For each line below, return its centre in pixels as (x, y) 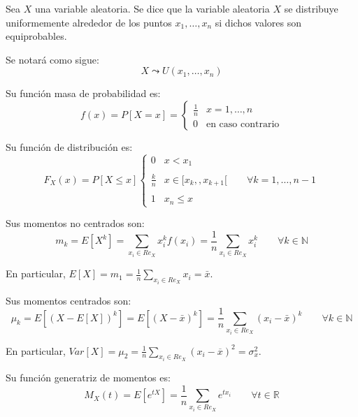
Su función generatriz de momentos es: (88, 378)
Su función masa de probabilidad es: (83, 93)
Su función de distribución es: (69, 146)
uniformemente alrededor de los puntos (89, 22)
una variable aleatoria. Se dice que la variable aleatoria (152, 8)
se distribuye (311, 8)
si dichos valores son (258, 22)
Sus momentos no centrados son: (75, 223)
